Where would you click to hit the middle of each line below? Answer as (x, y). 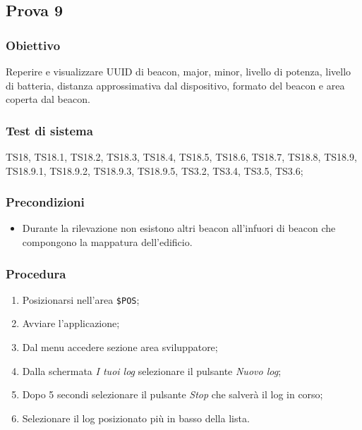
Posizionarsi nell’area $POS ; (81, 299)
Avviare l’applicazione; (71, 323)
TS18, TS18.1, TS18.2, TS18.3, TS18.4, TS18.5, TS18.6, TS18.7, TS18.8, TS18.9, (181, 156)
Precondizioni (45, 202)
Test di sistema (49, 130)
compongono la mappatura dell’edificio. (107, 242)
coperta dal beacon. (48, 99)
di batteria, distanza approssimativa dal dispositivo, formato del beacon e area (175, 85)
